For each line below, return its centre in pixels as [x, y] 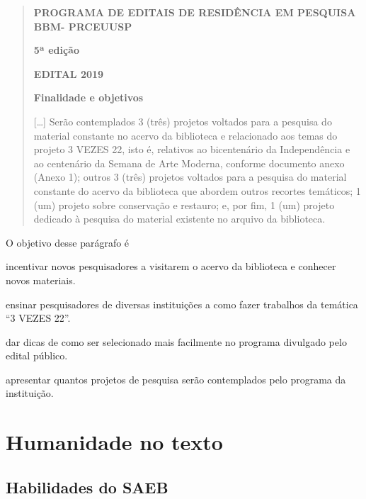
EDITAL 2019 [69, 73]
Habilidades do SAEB [87, 487]
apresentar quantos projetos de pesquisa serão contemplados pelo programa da [176, 379]
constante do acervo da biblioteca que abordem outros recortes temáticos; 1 [197, 190]
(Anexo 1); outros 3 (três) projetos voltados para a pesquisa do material [190, 177]
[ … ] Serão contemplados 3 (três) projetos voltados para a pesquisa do [183, 121]
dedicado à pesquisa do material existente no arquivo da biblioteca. [179, 219]
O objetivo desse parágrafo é [68, 242]
